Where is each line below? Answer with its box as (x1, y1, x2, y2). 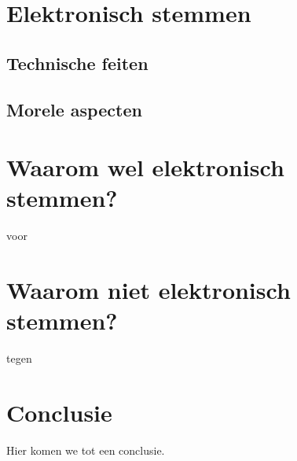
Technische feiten (6, 50, 148, 75)
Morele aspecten (6, 97, 142, 121)
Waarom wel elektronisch (6, 151, 284, 183)
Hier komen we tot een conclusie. (6, 441, 165, 458)
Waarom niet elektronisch (6, 274, 291, 306)
